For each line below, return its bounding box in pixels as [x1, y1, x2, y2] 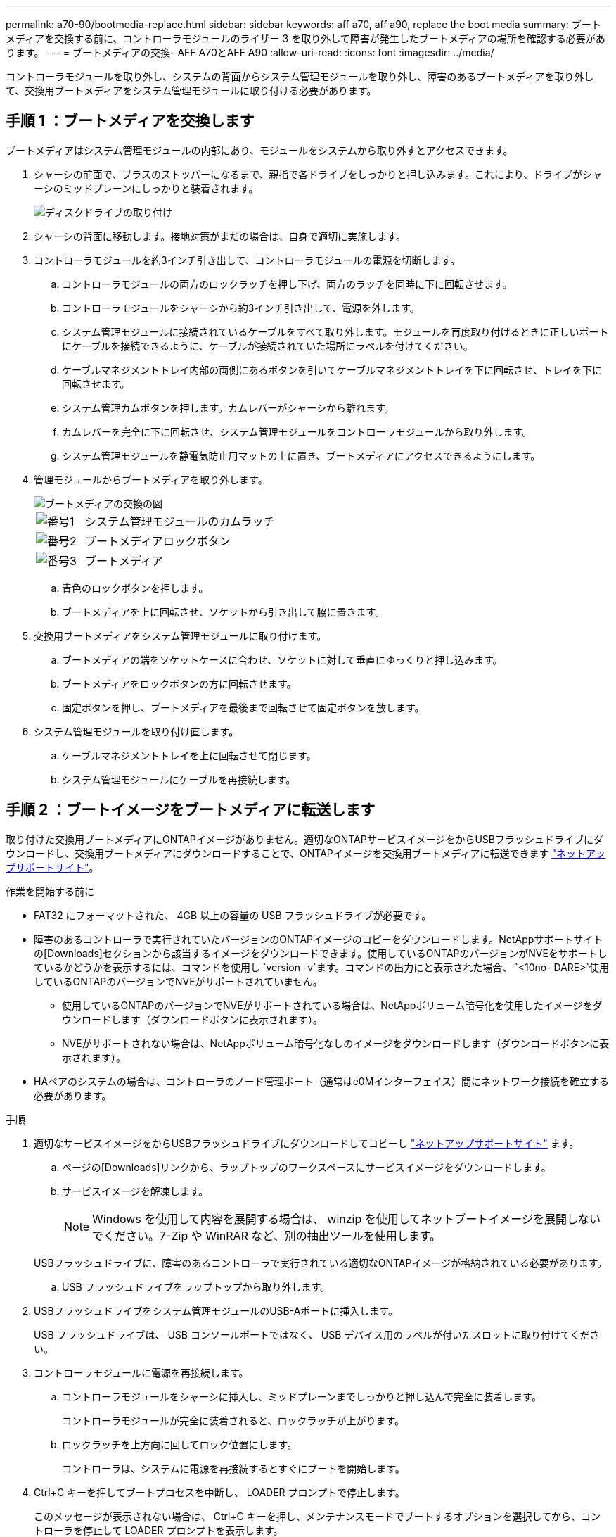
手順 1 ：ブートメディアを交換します [6, 112, 255, 130]
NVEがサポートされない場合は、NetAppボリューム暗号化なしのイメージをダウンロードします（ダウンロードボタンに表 [62, 1037, 610, 1049]
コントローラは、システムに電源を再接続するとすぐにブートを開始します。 [62, 1462, 405, 1474]
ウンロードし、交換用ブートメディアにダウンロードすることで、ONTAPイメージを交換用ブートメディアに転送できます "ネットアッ [6, 847, 605, 859]
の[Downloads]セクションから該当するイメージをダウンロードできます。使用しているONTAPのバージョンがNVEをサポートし [34, 947, 608, 959]
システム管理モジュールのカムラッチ [84, 514, 275, 529]
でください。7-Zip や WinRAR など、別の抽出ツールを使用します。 [92, 1228, 442, 1243]
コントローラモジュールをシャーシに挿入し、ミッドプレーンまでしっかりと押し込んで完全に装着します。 [62, 1390, 541, 1403]
